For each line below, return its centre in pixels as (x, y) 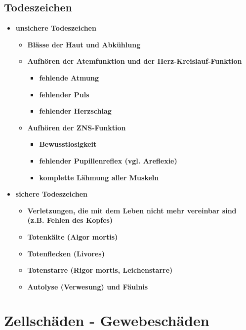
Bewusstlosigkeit (68, 144)
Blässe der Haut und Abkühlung (84, 44)
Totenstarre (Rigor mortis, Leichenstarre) (100, 270)
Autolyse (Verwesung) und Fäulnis (88, 286)
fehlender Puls (64, 94)
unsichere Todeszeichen (56, 28)
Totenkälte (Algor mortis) (73, 236)
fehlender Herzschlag (75, 111)
